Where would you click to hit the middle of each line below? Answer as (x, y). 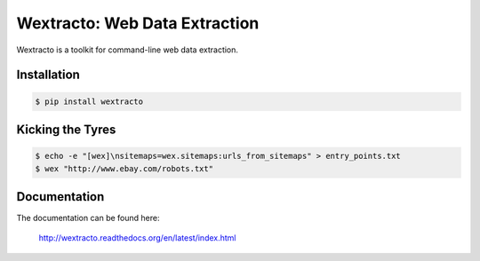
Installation (48, 75)
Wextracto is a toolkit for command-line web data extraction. (128, 50)
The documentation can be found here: (88, 218)
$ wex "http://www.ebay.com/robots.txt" (124, 168)
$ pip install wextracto (89, 101)
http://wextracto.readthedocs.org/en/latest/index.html (137, 238)
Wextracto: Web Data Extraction (138, 23)
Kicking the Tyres (66, 129)
